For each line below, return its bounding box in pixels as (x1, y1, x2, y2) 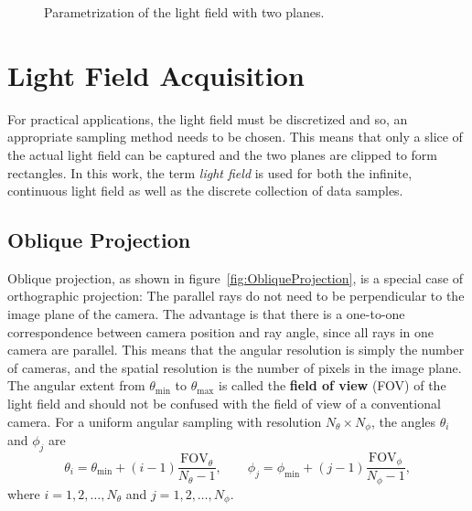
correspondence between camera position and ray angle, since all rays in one (7, 322, 434, 341)
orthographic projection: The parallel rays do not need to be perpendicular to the (7, 286, 465, 305)
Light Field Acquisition (7, 56, 305, 93)
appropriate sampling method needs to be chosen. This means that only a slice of (7, 127, 463, 146)
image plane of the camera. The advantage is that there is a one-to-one (7, 304, 405, 324)
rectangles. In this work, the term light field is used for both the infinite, (7, 163, 413, 182)
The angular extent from (7, 376, 145, 395)
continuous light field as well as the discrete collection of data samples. (7, 181, 403, 200)
